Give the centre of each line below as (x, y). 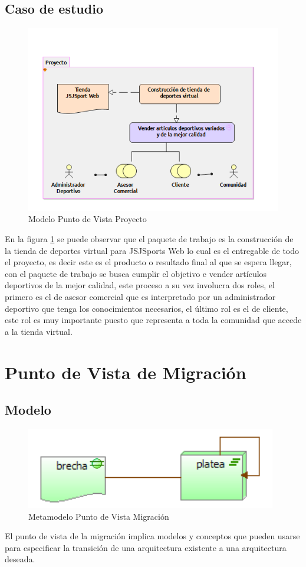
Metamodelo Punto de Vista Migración (99, 516)
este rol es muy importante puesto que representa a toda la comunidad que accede (153, 320)
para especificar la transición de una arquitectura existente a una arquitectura (146, 547)
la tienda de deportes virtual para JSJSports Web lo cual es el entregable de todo (152, 250)
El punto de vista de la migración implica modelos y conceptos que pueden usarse (152, 536)
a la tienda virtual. (39, 331)
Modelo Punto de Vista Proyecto (88, 219)
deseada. (20, 559)
